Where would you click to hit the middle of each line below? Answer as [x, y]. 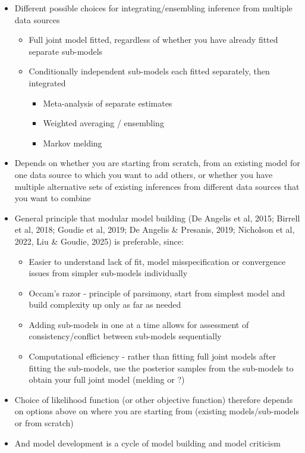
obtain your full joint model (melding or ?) [107, 379]
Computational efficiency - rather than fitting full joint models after [152, 356]
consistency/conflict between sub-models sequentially [125, 336]
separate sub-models [66, 51]
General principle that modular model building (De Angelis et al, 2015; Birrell [157, 218]
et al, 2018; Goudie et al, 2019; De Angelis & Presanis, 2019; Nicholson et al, [155, 229]
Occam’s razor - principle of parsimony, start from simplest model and [157, 293]
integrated [47, 82]
